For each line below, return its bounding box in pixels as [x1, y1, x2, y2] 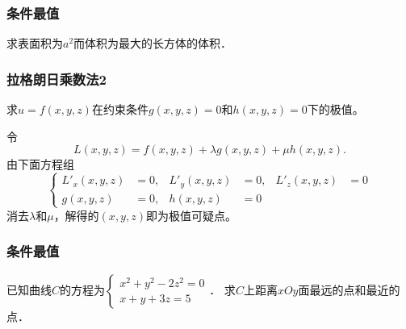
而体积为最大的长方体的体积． [73, 35, 232, 52]
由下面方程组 [6, 156, 74, 173]
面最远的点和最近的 [298, 281, 400, 298]
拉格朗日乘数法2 [6, 69, 107, 89]
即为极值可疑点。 [145, 206, 236, 223]
